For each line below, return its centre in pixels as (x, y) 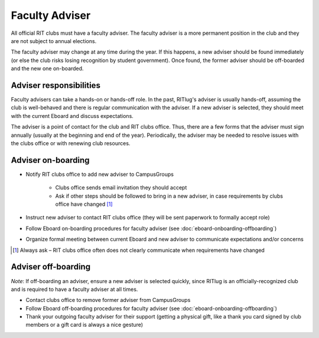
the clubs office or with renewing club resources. (71, 143)
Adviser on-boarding (50, 160)
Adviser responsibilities (56, 85)
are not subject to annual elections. (54, 41)
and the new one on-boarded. (47, 68)
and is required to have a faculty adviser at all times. (74, 289)
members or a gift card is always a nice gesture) (84, 325)
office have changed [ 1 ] (84, 204)
